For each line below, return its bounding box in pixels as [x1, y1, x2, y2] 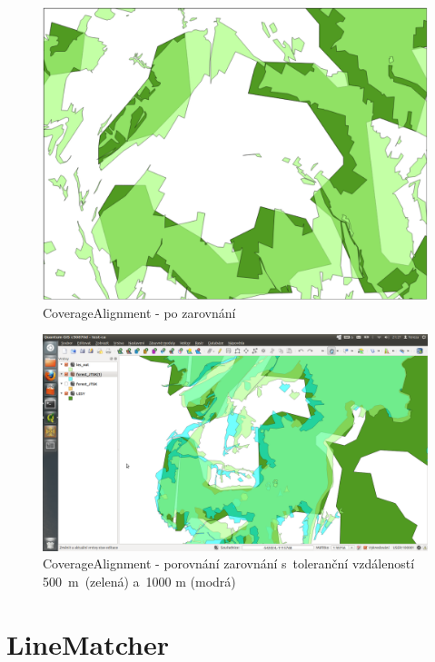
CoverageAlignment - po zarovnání [43, 302, 236, 321]
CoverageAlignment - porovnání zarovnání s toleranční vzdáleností [43, 554, 415, 573]
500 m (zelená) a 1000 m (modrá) [43, 572, 236, 591]
